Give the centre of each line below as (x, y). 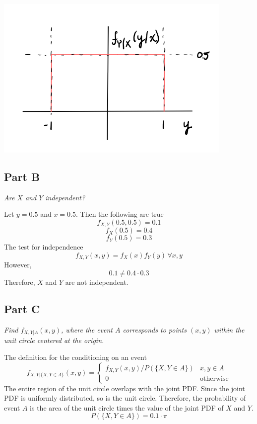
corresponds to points (155, 329)
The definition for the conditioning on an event (75, 357)
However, (18, 265)
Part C (22, 309)
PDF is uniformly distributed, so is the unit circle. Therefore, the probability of (125, 398)
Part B (22, 176)
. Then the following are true (120, 214)
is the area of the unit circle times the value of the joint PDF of (127, 407)
